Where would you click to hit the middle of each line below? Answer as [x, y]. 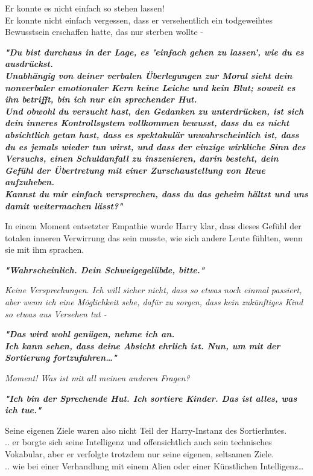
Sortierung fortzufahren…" [61, 357]
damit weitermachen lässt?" [64, 205]
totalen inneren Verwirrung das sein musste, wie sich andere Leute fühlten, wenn [154, 237]
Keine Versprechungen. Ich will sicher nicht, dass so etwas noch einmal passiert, [153, 290]
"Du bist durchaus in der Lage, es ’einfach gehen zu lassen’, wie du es [154, 52]
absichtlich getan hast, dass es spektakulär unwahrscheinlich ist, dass [152, 134]
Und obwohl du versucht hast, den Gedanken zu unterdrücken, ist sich [154, 111]
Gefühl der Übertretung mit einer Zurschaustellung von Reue [135, 170]
